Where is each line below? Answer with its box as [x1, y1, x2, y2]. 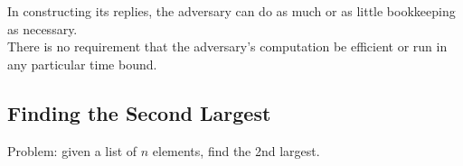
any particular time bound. [7, 54, 157, 73]
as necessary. [7, 19, 78, 38]
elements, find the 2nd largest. [152, 141, 320, 160]
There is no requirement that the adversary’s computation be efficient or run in [7, 37, 448, 56]
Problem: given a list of [7, 141, 137, 160]
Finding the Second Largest [7, 98, 271, 126]
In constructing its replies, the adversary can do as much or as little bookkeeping [7, 2, 456, 20]
